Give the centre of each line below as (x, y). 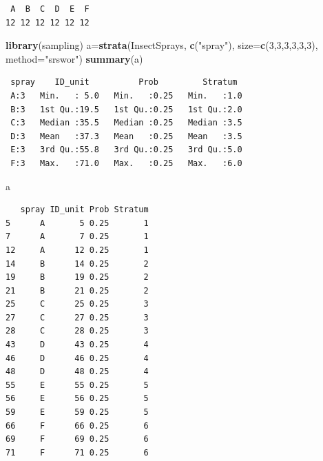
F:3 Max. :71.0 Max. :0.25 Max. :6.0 (126, 163)
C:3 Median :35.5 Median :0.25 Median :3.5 (126, 123)
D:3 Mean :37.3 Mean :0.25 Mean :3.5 (126, 136)
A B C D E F (50, 9)
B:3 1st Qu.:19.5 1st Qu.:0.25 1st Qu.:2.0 (126, 109)
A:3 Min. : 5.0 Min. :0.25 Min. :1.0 (126, 95)
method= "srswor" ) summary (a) (74, 58)
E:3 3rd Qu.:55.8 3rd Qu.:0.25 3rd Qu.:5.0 (126, 150)
